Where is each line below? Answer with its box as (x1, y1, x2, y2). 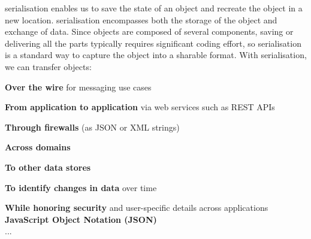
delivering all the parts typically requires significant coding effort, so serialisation (5, 37, 301, 49)
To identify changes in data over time (5, 181, 157, 193)
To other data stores (5, 161, 91, 173)
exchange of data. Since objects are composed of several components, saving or (5, 25, 294, 38)
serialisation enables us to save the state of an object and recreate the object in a (5, 2, 303, 14)
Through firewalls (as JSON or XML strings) (5, 120, 180, 133)
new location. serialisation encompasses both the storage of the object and (5, 13, 277, 26)
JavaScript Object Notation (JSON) (5, 213, 157, 225)
